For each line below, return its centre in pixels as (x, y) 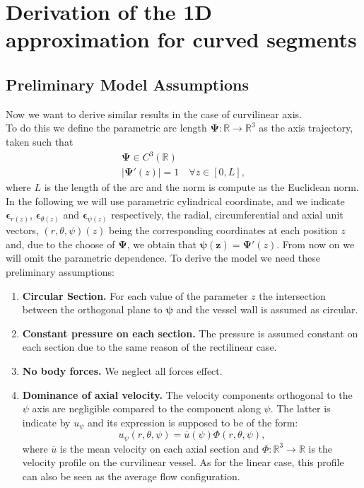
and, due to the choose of (60, 244)
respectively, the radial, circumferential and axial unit (227, 215)
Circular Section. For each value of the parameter (135, 295)
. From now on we (316, 244)
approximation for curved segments (181, 39)
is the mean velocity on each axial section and (159, 448)
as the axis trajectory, (306, 128)
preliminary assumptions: (60, 271)
